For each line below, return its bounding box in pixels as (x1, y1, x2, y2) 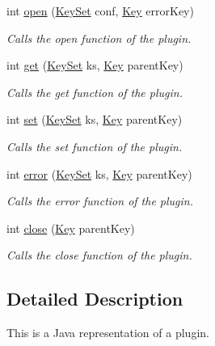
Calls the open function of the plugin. (6, 29, 192, 46)
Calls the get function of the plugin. (6, 83, 183, 100)
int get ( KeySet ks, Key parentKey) (6, 57, 183, 74)
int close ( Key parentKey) (6, 219, 135, 236)
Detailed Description (6, 286, 183, 311)
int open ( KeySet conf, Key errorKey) (6, 2, 194, 19)
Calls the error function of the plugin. (6, 192, 194, 209)
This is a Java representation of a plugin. (6, 324, 209, 341)
